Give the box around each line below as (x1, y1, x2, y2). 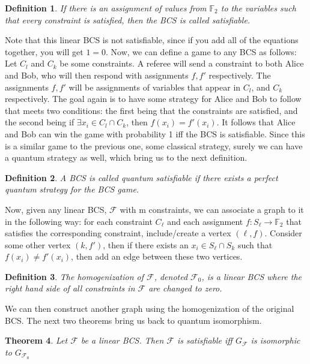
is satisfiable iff (177, 334, 232, 347)
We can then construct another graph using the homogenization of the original (5, 302, 294, 315)
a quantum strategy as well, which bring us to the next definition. (5, 151, 248, 164)
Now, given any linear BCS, (5, 203, 107, 215)
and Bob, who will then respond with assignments (5, 68, 189, 81)
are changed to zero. (148, 282, 222, 294)
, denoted (154, 270, 188, 282)
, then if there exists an (103, 238, 189, 251)
